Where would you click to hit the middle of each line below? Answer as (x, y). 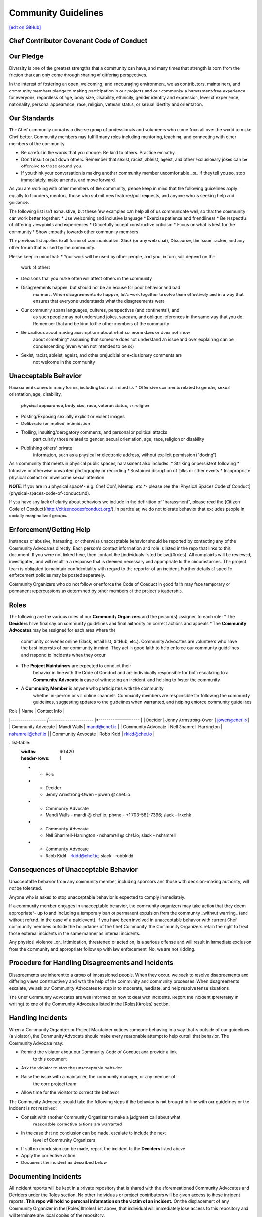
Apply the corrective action (48, 1156)
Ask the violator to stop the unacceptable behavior (72, 1068)
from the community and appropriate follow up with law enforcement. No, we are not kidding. (102, 949)
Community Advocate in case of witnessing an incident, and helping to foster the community (127, 680)
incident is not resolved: (33, 1108)
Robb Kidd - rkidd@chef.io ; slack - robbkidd (90, 856)
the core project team (55, 1084)
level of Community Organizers (64, 1140)
